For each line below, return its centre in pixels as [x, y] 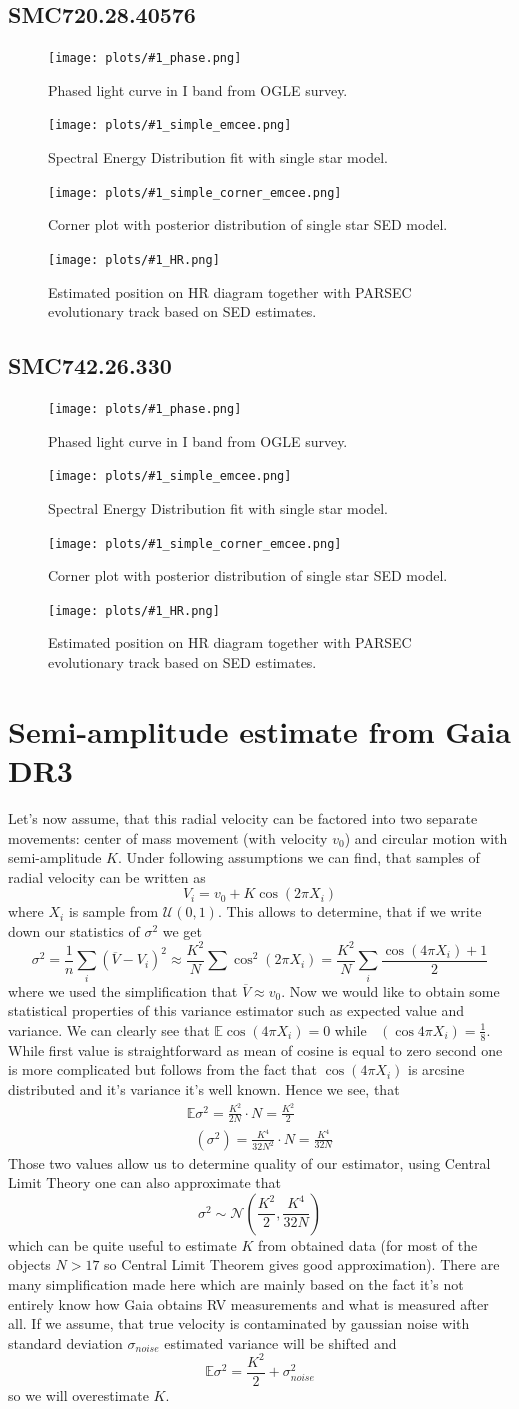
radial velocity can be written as [107, 876]
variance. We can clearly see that [109, 1029]
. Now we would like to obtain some [390, 990]
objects [29, 1264]
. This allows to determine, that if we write [349, 911]
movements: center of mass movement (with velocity [168, 837]
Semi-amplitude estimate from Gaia [259, 730]
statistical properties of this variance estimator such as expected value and [236, 1010]
